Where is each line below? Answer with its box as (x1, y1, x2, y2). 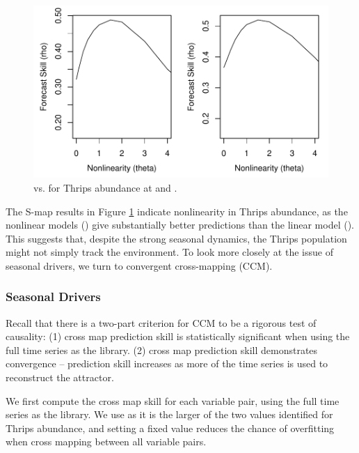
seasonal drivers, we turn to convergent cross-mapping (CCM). (6, 258, 273, 272)
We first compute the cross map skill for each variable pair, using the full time (6, 393, 340, 408)
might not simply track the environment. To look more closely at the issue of (6, 245, 333, 259)
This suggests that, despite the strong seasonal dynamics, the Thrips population (6, 231, 347, 245)
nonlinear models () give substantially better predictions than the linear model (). (6, 217, 355, 232)
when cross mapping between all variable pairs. (6, 434, 207, 449)
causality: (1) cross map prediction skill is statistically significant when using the (6, 329, 350, 344)
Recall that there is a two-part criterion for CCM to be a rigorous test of (6, 315, 317, 330)
